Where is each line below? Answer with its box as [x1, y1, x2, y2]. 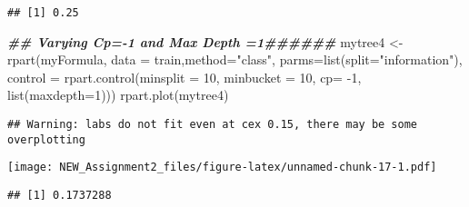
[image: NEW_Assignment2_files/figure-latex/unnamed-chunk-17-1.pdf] [7, 161, 437, 174]
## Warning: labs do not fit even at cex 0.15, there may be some [7, 118, 418, 132]
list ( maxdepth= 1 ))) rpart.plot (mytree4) [7, 85, 229, 104]
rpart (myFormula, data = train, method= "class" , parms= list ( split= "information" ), [7, 50, 463, 69]
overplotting [7, 133, 85, 146]
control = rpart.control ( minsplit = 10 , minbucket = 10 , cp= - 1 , [7, 67, 362, 86]
